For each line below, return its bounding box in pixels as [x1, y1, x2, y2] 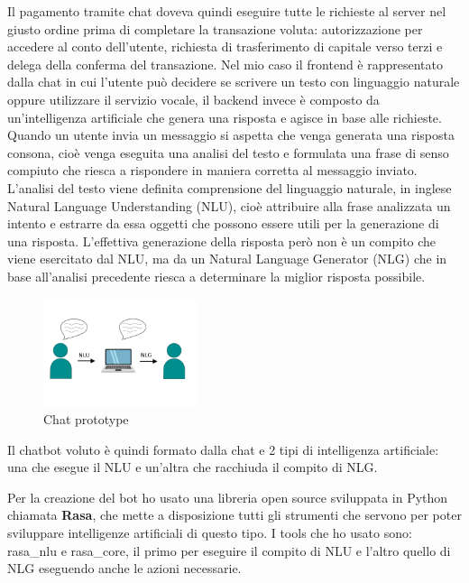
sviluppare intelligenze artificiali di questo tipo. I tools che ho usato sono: [7, 523, 412, 541]
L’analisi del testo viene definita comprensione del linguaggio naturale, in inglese [7, 178, 452, 197]
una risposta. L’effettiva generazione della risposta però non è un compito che [7, 231, 437, 250]
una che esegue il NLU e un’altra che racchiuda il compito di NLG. [7, 458, 378, 477]
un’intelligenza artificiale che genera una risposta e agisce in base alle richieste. [7, 107, 442, 126]
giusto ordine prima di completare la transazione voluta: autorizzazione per [7, 19, 423, 38]
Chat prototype [43, 410, 129, 428]
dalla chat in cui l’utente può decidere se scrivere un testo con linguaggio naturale [7, 72, 460, 91]
